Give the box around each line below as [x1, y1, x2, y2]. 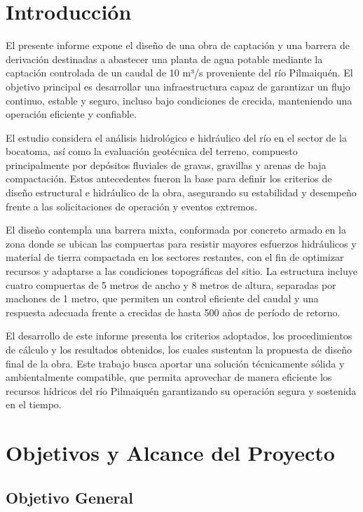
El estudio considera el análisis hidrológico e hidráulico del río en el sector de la [6, 130, 347, 144]
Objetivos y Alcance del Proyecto [6, 438, 335, 467]
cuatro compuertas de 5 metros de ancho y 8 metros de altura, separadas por [6, 277, 336, 292]
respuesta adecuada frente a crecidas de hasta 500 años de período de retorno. [6, 304, 341, 319]
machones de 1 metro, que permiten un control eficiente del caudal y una [6, 291, 319, 306]
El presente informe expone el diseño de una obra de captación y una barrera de [6, 38, 350, 53]
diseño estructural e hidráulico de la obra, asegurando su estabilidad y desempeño [6, 185, 357, 200]
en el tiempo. [6, 397, 62, 412]
